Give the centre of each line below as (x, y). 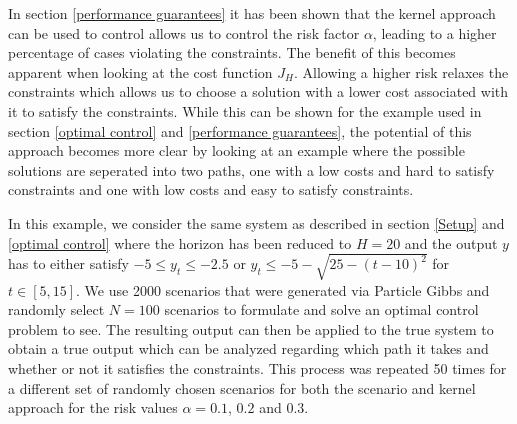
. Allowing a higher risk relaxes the (401, 71)
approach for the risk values (93, 407)
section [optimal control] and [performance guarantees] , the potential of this (240, 130)
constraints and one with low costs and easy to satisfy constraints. (211, 189)
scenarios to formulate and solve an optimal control (321, 309)
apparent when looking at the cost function (140, 71)
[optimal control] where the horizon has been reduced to (180, 242)
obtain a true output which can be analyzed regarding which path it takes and (248, 348)
